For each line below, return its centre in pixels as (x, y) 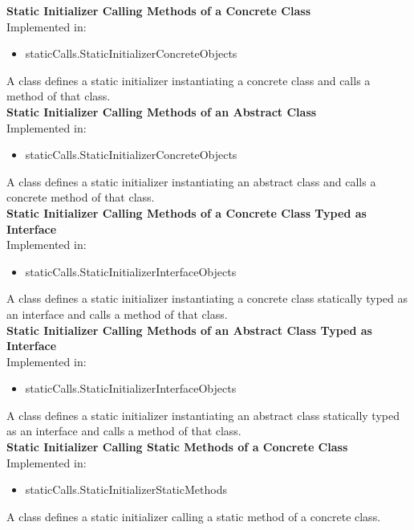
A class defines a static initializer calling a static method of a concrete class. (194, 516)
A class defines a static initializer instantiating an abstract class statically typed (203, 415)
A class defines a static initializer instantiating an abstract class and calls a (191, 181)
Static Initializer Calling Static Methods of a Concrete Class (177, 447)
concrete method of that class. (81, 197)
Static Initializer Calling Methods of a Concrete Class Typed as (187, 212)
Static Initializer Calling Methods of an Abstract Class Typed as (189, 330)
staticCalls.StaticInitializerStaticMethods (126, 489)
